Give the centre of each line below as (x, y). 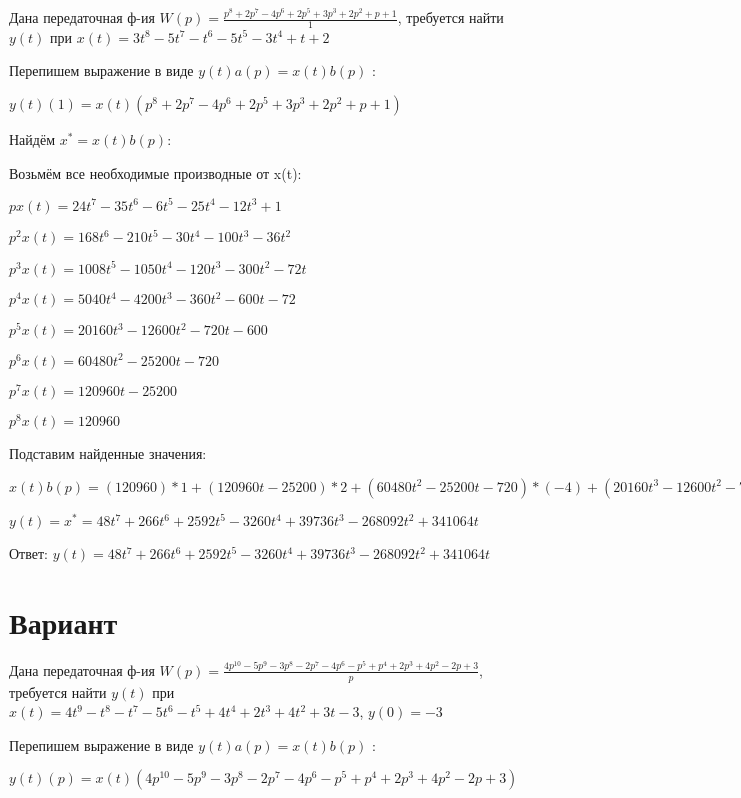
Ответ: (28, 553)
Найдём (32, 139)
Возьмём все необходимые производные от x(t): (155, 172)
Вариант (63, 621)
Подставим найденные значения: (108, 452)
